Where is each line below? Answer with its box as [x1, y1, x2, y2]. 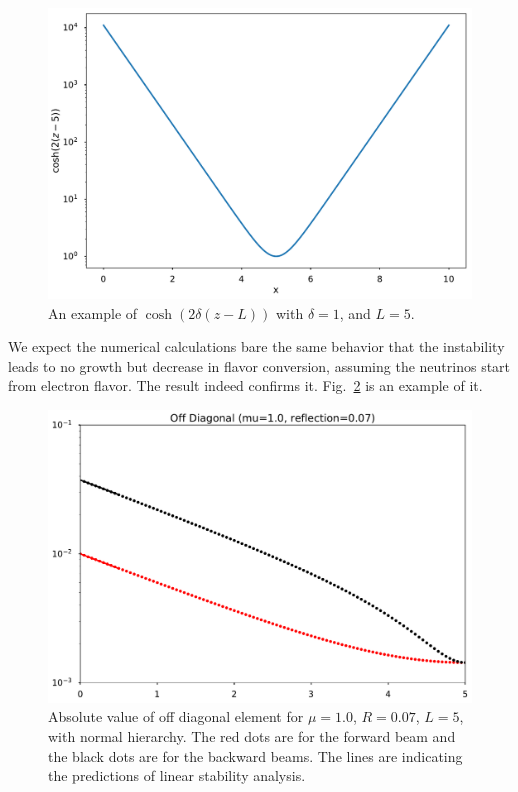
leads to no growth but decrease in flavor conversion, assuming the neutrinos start [8, 355, 511, 376]
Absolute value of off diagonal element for [48, 706, 304, 727]
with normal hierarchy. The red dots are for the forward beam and [48, 725, 456, 746]
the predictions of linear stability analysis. [48, 765, 306, 786]
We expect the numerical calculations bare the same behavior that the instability [8, 336, 505, 357]
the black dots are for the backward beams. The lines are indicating [48, 745, 463, 766]
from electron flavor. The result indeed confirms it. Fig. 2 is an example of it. [8, 375, 483, 396]
